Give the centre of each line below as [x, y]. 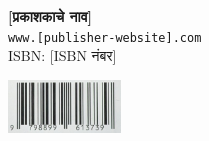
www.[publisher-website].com [105, 37]
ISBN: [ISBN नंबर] [62, 55]
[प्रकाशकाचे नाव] [50, 16]
